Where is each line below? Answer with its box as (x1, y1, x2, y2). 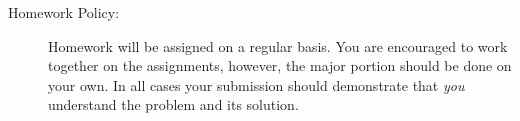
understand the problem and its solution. (48, 94, 299, 115)
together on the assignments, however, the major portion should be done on (48, 55, 512, 76)
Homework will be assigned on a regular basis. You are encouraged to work (48, 35, 508, 56)
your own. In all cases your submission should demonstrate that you (48, 74, 465, 95)
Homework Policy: (8, 2, 120, 22)
